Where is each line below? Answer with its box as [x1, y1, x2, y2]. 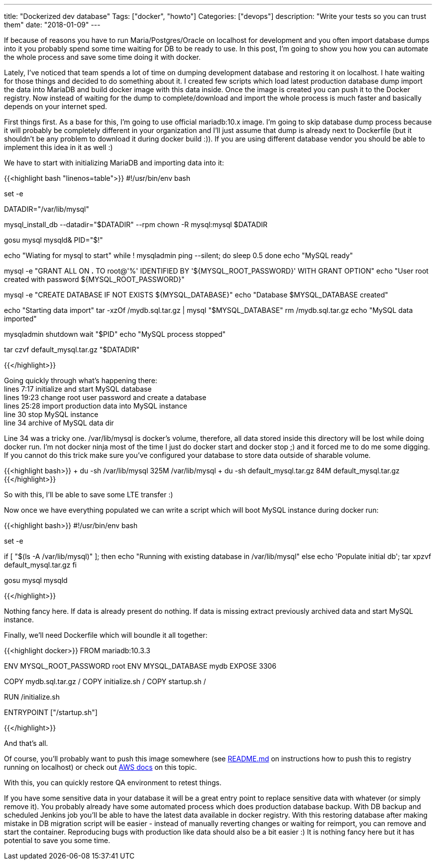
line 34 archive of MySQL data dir [4, 419, 114, 427]
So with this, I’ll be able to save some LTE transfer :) [4, 490, 173, 499]
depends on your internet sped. [4, 102, 108, 111]
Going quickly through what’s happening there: [4, 376, 157, 385]
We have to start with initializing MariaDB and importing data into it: [4, 158, 224, 167]
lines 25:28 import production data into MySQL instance [4, 402, 188, 410]
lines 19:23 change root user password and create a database [4, 393, 207, 402]
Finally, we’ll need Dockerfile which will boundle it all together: [4, 631, 208, 639]
